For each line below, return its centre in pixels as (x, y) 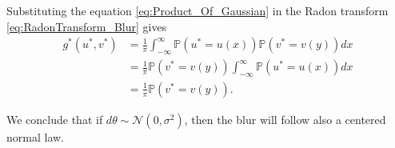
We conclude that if (55, 119)
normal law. (35, 136)
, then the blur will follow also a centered (285, 119)
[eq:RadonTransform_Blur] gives (87, 26)
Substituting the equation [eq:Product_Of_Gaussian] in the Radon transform (197, 10)
